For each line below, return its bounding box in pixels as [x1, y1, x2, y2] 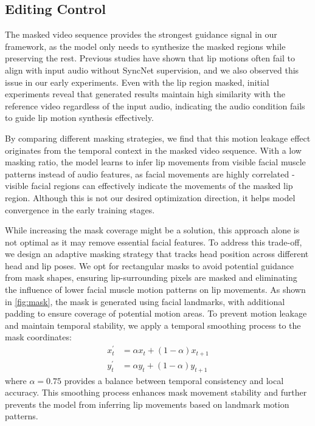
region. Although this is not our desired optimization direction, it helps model [5, 191, 296, 204]
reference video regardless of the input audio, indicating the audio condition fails [5, 99, 305, 112]
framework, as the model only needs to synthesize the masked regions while [5, 40, 286, 52]
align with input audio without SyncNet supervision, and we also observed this [5, 63, 299, 76]
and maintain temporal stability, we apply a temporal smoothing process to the [5, 318, 301, 331]
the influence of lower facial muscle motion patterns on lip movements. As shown [5, 283, 306, 296]
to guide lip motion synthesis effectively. [5, 111, 154, 124]
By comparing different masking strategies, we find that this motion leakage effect [5, 131, 311, 144]
